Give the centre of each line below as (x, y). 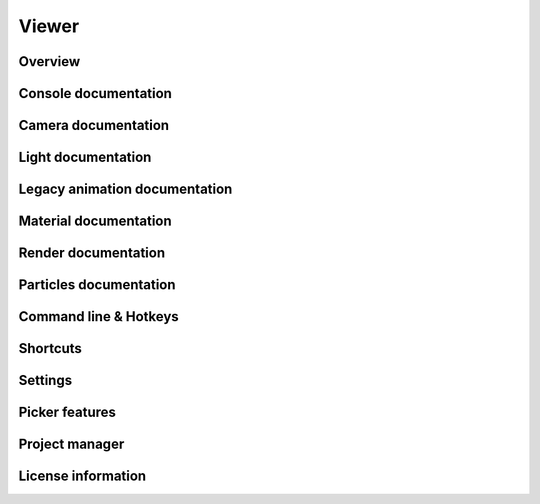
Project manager (71, 444)
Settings (45, 380)
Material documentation (95, 221)
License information (82, 476)
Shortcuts (50, 348)
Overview (49, 61)
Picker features (67, 412)
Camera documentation (94, 125)
